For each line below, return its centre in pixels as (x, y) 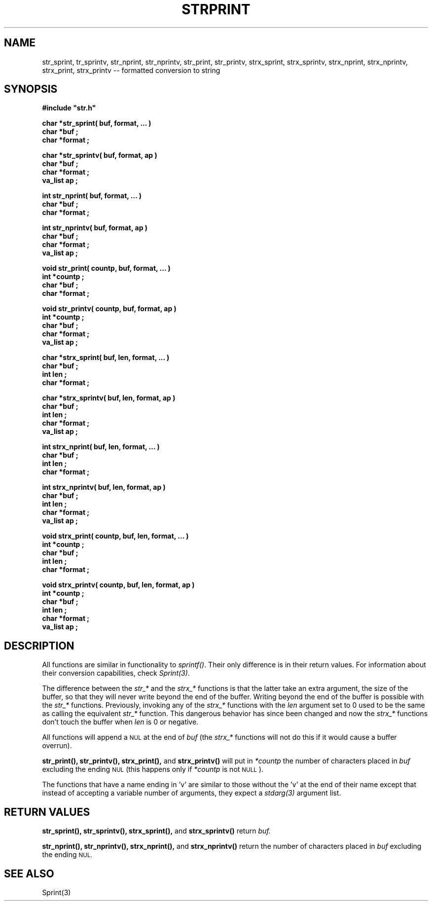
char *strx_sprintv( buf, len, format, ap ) (109, 398)
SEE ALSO (29, 873)
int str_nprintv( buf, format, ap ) (95, 228)
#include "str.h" (69, 108)
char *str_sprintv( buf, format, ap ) (100, 155)
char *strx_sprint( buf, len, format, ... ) (106, 358)
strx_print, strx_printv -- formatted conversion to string (131, 70)
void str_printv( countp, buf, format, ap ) (109, 309)
